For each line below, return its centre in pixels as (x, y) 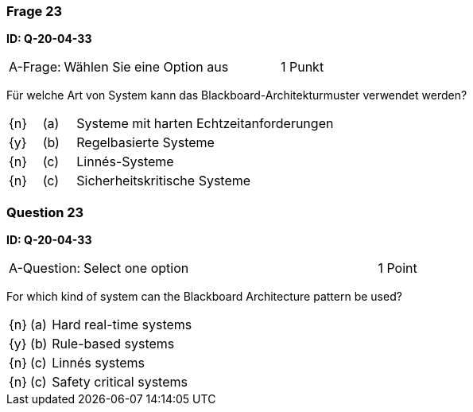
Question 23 (45, 212)
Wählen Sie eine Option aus (146, 67)
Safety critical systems (120, 382)
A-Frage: (35, 67)
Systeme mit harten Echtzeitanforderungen (205, 124)
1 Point (397, 268)
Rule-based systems (113, 344)
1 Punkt (302, 67)
